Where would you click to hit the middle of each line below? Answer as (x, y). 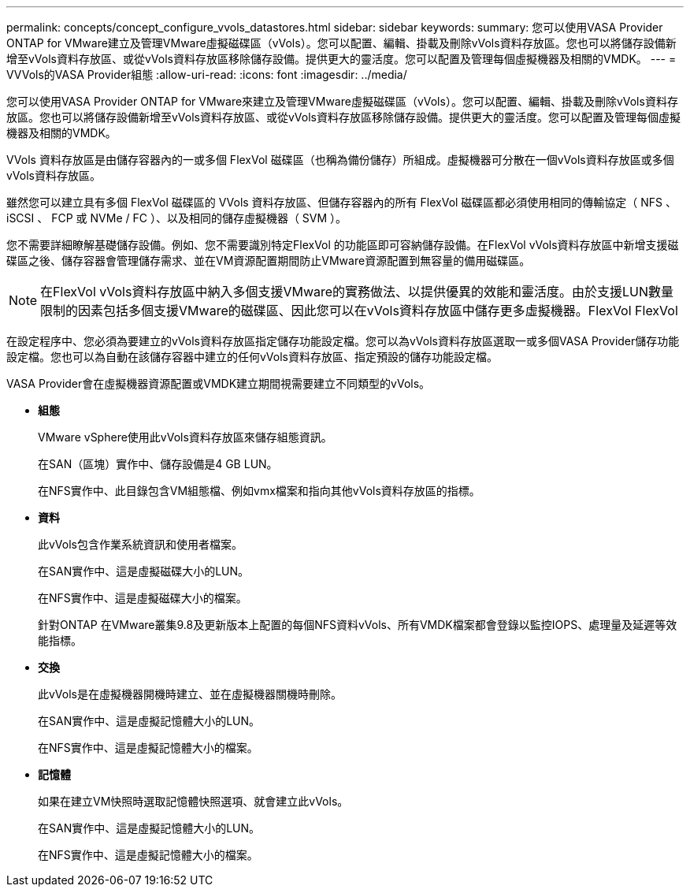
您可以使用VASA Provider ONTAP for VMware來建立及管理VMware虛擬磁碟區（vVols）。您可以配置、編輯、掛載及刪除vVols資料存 (342, 101)
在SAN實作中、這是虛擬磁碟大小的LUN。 (144, 571)
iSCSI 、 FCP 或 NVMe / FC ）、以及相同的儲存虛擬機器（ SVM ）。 (177, 218)
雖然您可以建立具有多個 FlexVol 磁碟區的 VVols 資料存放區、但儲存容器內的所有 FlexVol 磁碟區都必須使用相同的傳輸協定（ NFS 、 (342, 202)
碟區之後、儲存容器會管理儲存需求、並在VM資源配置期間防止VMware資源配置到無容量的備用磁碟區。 (269, 260)
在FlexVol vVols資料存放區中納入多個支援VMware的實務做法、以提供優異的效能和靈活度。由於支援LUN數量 (357, 292)
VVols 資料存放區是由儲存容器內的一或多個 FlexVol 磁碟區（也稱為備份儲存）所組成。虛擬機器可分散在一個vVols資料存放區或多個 (340, 160)
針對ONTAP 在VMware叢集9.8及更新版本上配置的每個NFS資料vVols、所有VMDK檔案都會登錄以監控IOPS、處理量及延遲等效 (358, 625)
